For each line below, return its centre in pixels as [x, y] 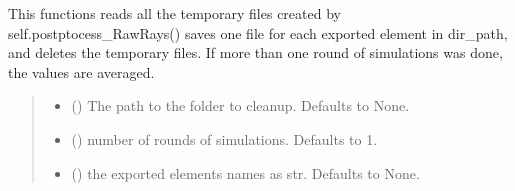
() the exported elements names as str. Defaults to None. [245, 172]
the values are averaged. [81, 71]
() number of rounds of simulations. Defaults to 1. [224, 138]
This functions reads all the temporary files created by [174, 13]
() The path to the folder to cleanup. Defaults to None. [240, 105]
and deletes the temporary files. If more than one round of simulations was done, [255, 52]
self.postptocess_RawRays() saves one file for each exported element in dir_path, [258, 32]
